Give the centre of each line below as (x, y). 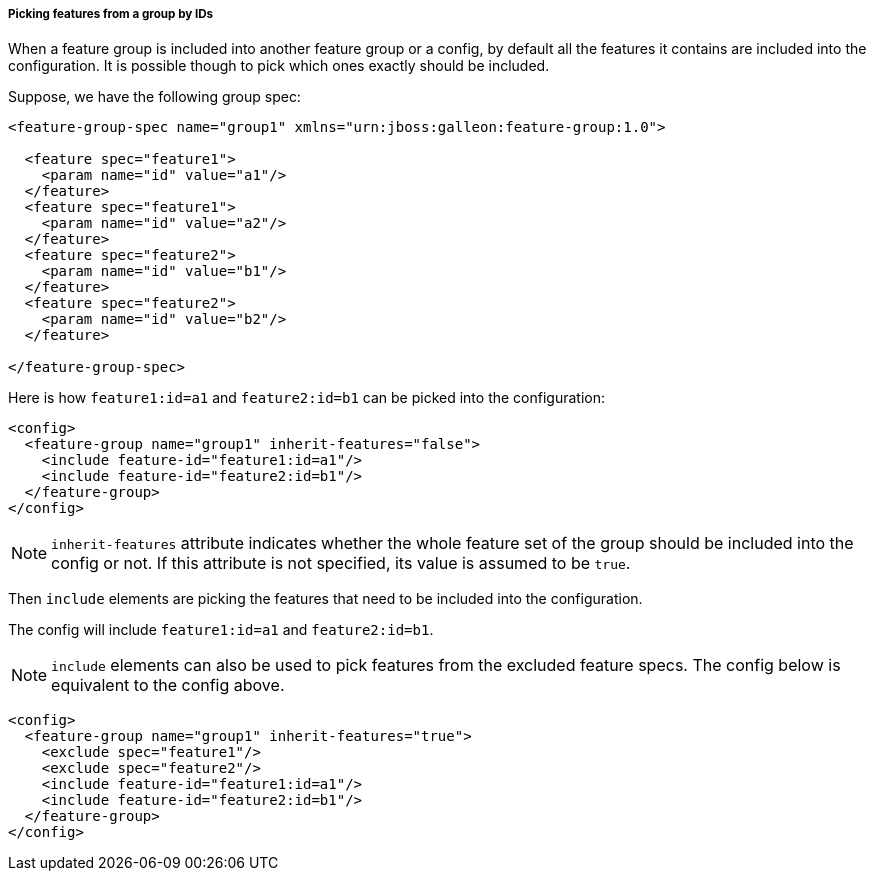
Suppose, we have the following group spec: (154, 97)
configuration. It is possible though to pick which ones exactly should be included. (279, 66)
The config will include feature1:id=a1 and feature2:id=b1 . (221, 630)
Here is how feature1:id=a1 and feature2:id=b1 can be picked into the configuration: (306, 398)
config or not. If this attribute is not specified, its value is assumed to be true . (341, 563)
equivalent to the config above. (168, 685)
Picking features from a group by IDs (111, 14)
